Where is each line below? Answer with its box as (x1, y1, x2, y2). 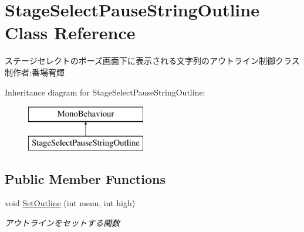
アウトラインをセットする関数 (5, 217, 120, 229)
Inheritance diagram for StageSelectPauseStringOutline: (5, 86, 205, 98)
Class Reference (5, 21, 136, 45)
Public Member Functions (5, 169, 165, 187)
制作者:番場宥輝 (5, 66, 65, 78)
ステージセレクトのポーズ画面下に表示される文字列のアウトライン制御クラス (5, 54, 300, 67)
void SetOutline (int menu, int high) (5, 197, 136, 209)
